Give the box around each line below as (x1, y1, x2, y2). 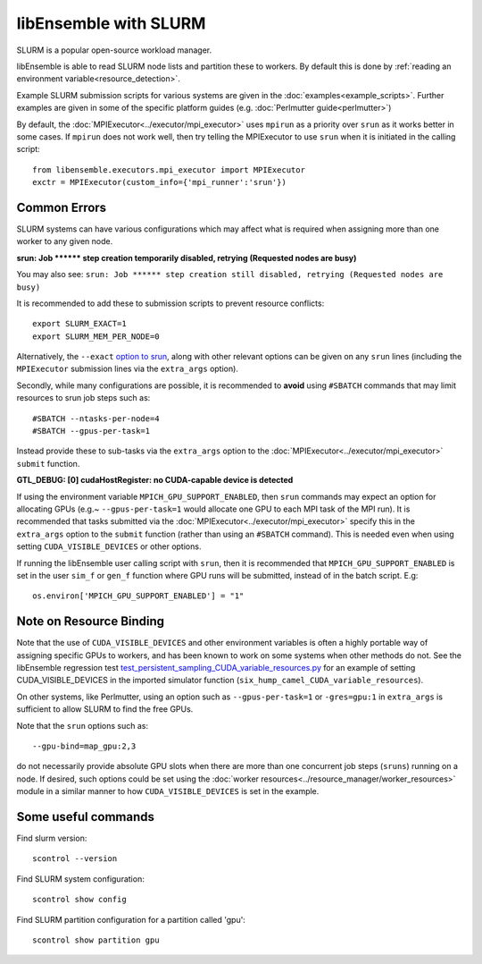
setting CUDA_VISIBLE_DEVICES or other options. (16, 541, 202, 552)
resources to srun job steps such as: (16, 393, 151, 403)
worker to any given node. (16, 236, 113, 247)
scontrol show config (32, 894, 127, 905)
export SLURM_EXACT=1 (32, 318, 127, 329)
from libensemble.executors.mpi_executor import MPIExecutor (32, 165, 305, 174)
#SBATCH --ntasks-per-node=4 (32, 413, 160, 424)
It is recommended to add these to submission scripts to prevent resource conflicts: (16, 298, 325, 309)
